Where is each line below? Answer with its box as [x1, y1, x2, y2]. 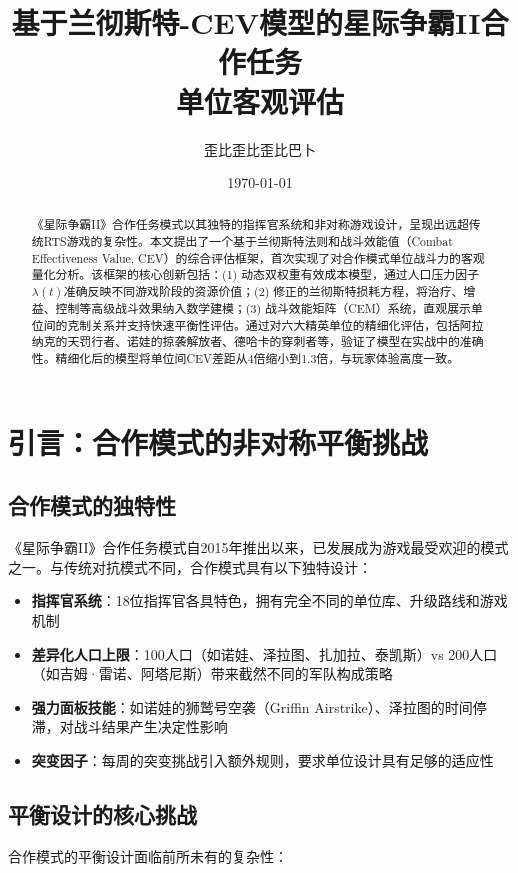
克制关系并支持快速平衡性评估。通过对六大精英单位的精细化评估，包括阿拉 [67, 316, 484, 333]
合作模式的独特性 [8, 490, 176, 521]
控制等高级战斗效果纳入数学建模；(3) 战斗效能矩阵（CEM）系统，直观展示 [55, 300, 471, 317]
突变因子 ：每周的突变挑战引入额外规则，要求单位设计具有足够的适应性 [31, 749, 494, 770]
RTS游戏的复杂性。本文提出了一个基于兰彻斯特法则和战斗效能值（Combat [43, 233, 453, 250]
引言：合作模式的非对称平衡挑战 [8, 421, 429, 462]
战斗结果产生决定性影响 [73, 716, 228, 737]
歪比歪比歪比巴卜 [204, 138, 316, 159]
